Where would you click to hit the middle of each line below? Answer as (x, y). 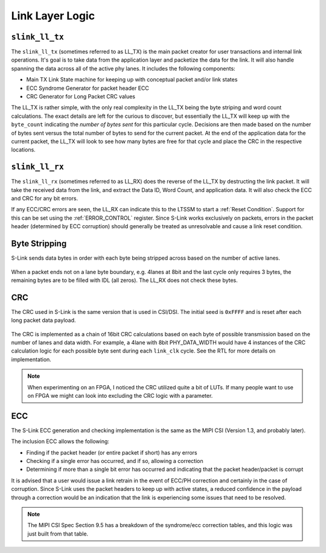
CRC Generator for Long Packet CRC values (81, 97)
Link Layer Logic (53, 16)
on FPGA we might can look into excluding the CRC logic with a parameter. (120, 395)
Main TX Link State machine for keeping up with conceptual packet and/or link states (132, 80)
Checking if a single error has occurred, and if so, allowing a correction (115, 461)
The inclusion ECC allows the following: (60, 441)
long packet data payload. (43, 321)
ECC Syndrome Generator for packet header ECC (88, 88)
